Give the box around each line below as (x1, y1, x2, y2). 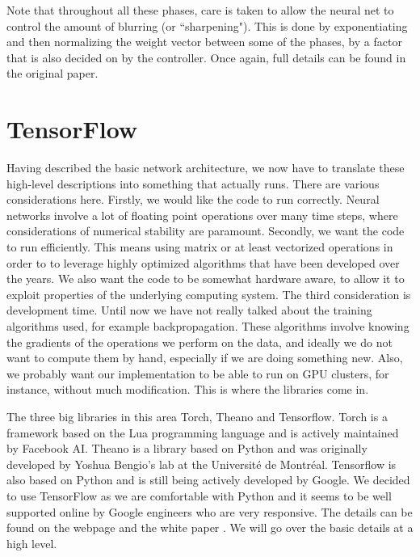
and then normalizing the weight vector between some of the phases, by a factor (6, 33, 402, 50)
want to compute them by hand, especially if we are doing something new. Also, (6, 349, 403, 366)
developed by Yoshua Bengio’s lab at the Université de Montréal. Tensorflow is (6, 455, 397, 472)
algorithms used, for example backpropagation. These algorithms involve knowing (6, 318, 409, 335)
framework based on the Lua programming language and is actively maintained (6, 424, 399, 441)
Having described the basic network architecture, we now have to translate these (6, 159, 405, 176)
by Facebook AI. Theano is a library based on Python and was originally (6, 440, 367, 457)
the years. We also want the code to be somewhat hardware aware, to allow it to (6, 270, 405, 287)
